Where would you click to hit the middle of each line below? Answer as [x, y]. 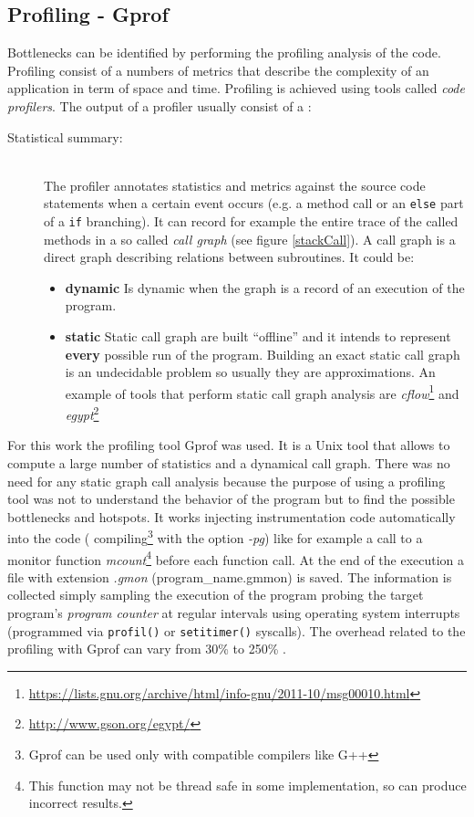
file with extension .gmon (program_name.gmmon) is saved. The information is [230, 576]
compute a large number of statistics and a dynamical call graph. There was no [229, 462]
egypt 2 [82, 413]
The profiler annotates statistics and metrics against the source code [235, 185]
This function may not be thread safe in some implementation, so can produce [247, 785]
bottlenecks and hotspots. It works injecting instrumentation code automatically [232, 516]
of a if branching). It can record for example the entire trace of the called [251, 221]
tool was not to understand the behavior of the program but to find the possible [231, 499]
